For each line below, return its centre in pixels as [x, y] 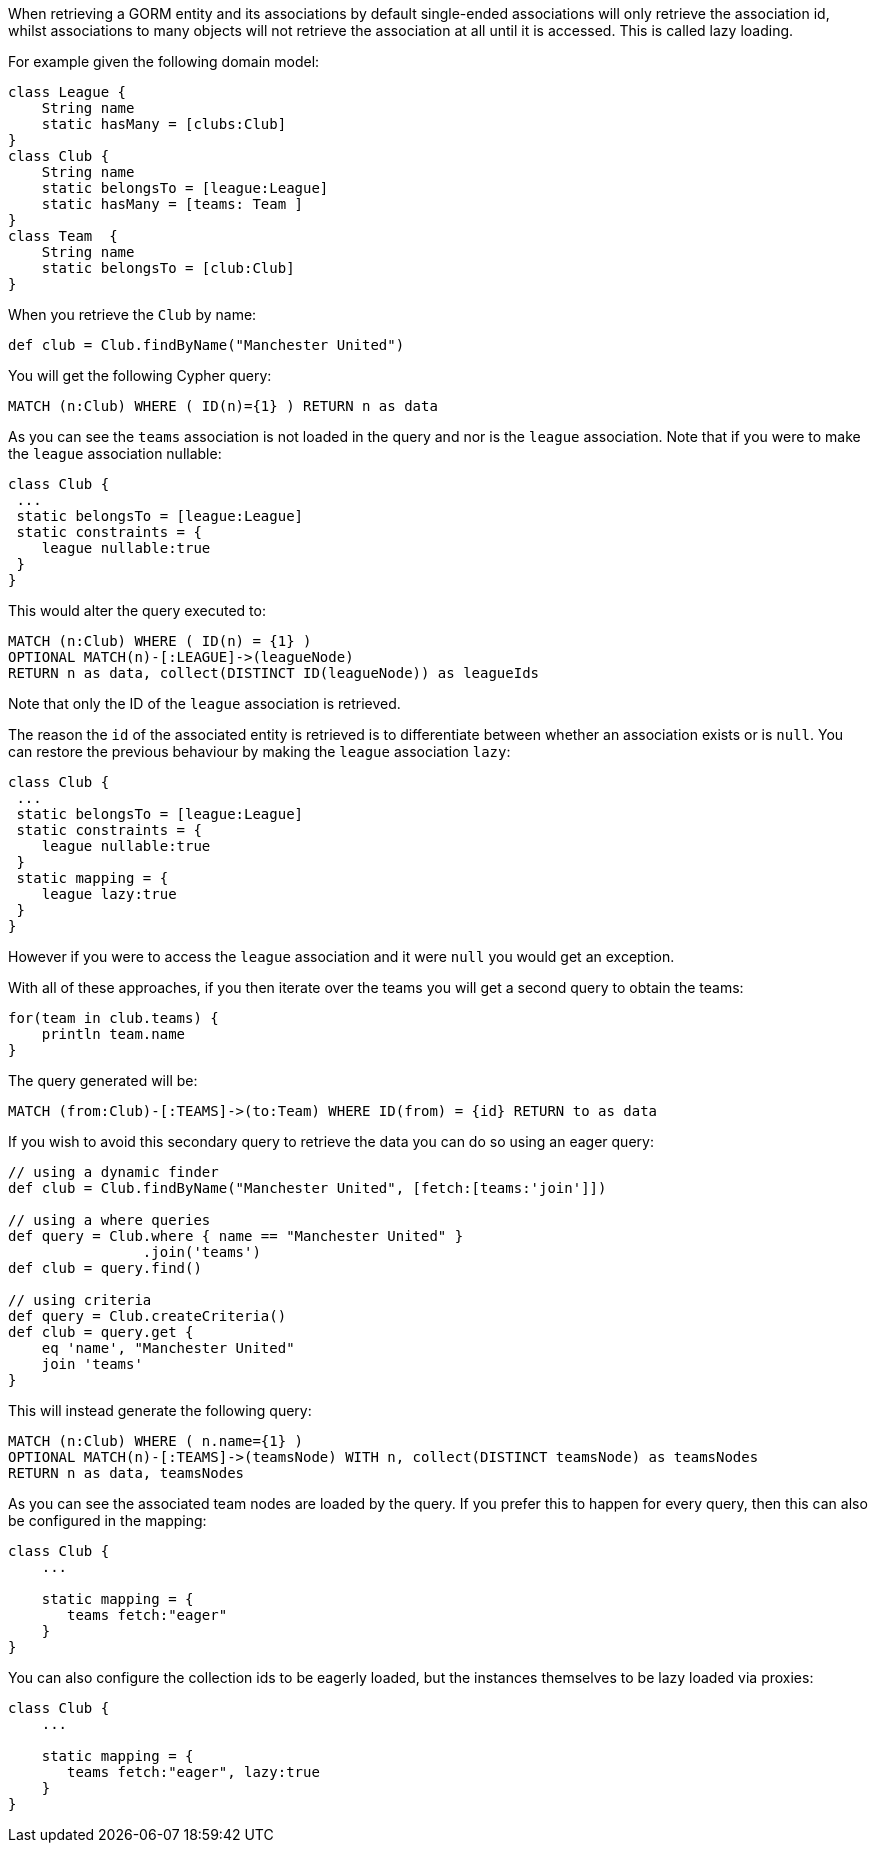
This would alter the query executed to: [137, 610]
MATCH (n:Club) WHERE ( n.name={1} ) [156, 1441]
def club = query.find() [105, 1268]
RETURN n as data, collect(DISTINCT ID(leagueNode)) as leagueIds [274, 673]
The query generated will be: [103, 1080]
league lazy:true [109, 894]
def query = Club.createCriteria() [147, 1316]
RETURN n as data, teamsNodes [126, 1473]
